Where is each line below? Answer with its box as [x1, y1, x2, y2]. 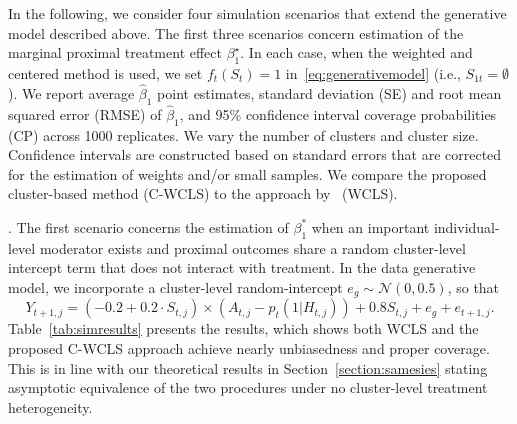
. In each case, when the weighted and [240, 42, 473, 63]
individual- [433, 216, 500, 237]
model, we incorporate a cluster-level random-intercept [8, 276, 343, 297]
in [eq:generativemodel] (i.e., [285, 62, 461, 83]
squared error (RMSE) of [8, 103, 162, 124]
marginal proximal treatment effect [8, 42, 222, 63]
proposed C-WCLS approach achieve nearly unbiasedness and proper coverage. [8, 338, 490, 359]
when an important [311, 216, 430, 237]
